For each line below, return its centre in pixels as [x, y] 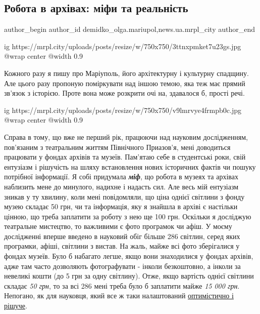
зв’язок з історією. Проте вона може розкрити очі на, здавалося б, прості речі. [124, 93]
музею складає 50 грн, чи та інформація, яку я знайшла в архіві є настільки [121, 206]
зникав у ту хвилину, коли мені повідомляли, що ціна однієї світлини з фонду [124, 196]
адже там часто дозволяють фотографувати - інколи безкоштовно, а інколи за [122, 266]
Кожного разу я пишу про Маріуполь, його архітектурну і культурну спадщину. [126, 73]
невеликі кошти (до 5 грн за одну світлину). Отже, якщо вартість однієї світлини [129, 276]
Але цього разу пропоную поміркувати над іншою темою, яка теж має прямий [125, 83]
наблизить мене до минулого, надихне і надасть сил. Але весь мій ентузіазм [121, 186]
